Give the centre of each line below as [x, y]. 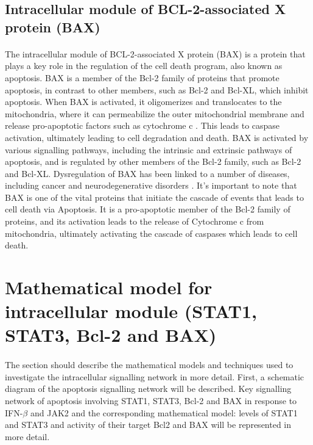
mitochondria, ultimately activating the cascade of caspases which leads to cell [151, 233]
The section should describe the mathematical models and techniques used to [149, 365]
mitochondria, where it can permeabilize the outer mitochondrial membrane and [155, 113]
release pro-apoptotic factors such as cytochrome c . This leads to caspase [142, 125]
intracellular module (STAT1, [131, 311]
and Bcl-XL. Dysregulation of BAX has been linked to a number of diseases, [147, 173]
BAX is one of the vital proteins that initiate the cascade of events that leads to [154, 197]
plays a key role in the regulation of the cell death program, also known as [144, 66]
